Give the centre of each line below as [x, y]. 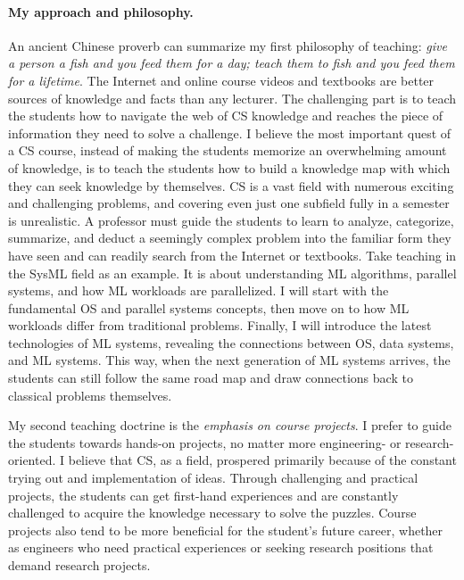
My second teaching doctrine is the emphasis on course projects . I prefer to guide [230, 425]
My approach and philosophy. [101, 11]
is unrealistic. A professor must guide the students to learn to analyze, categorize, [231, 220]
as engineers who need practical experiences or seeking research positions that [221, 547]
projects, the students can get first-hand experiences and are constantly [203, 495]
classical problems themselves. [90, 395]
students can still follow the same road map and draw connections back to [211, 378]
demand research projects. [79, 565]
